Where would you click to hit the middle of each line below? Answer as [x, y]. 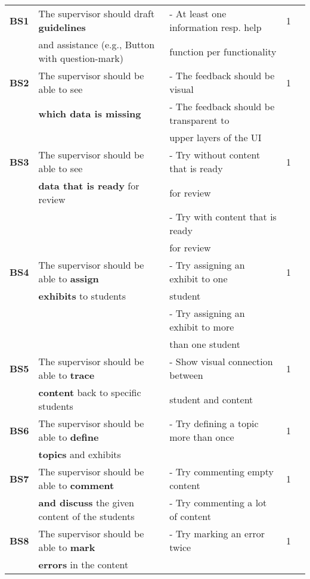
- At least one [198, 13]
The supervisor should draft [97, 13]
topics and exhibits [80, 454]
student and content [211, 399]
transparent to [199, 120]
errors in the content [83, 564]
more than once [202, 437]
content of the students [86, 516]
